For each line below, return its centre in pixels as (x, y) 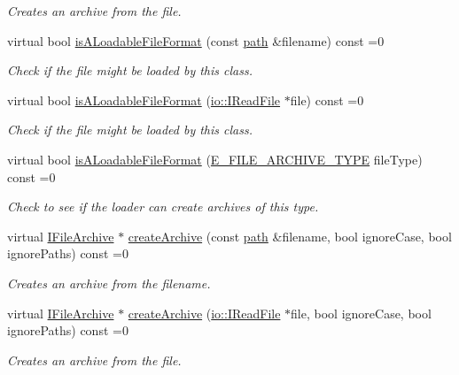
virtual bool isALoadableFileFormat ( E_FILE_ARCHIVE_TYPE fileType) (215, 159)
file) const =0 (327, 99)
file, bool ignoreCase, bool (361, 313)
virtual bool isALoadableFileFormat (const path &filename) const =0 (196, 40)
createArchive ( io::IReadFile (204, 313)
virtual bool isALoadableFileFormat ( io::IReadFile (144, 99)
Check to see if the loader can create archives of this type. (163, 207)
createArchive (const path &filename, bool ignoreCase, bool (290, 236)
